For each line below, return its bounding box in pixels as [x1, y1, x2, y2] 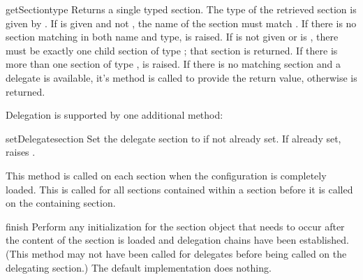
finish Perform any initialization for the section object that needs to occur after [6, 219, 345, 233]
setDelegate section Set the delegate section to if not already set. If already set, [6, 131, 341, 145]
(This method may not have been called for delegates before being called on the [6, 246, 347, 260]
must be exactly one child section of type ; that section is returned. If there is [6, 43, 338, 57]
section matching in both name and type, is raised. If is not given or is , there [6, 29, 339, 44]
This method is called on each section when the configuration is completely [6, 168, 327, 182]
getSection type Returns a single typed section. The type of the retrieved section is [6, 2, 357, 16]
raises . [6, 145, 36, 159]
